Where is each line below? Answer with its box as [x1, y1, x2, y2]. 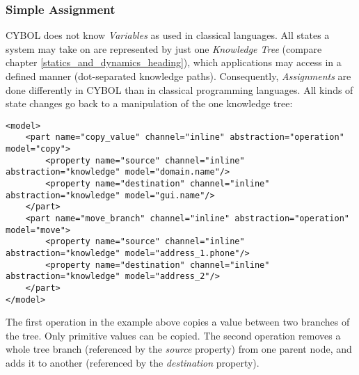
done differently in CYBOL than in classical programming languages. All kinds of [6, 82, 353, 97]
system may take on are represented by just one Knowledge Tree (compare [6, 41, 322, 56]
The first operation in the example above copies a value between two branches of [6, 314, 350, 329]
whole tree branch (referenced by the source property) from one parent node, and [6, 342, 352, 356]
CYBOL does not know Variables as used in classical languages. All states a [6, 28, 330, 42]
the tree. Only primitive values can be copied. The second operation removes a [6, 328, 341, 342]
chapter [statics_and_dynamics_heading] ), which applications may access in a [6, 55, 342, 70]
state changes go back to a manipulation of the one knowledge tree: [6, 96, 293, 111]
